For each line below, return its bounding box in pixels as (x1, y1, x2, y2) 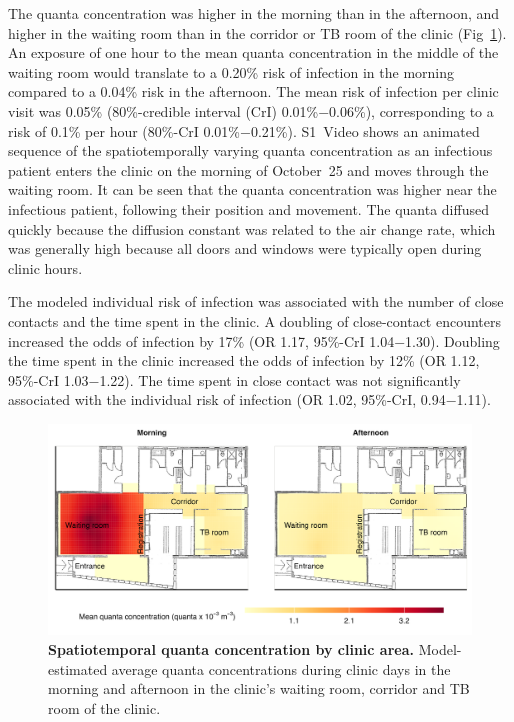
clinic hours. (8, 257, 83, 278)
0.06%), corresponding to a (329, 100, 494, 121)
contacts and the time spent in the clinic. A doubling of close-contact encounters (8, 310, 502, 331)
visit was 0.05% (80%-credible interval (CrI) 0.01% (8, 100, 319, 121)
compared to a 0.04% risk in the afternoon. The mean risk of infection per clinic (8, 81, 499, 102)
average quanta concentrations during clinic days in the (111, 658, 451, 679)
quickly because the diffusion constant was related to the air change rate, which (8, 218, 496, 239)
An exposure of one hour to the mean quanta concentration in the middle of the (8, 42, 499, 63)
